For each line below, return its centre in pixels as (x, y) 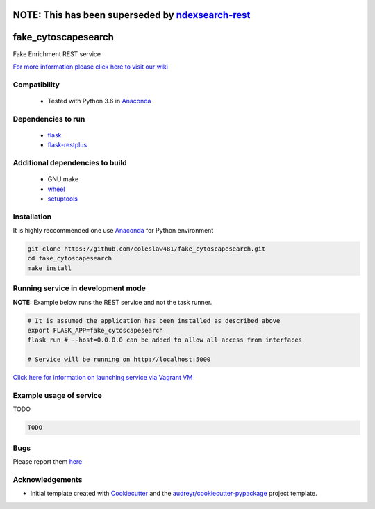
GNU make (63, 179)
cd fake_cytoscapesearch (70, 258)
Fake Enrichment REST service (57, 54)
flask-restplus (67, 145)
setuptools (62, 199)
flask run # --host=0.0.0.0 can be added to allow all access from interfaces (165, 340)
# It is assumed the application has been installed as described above (154, 320)
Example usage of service (57, 395)
